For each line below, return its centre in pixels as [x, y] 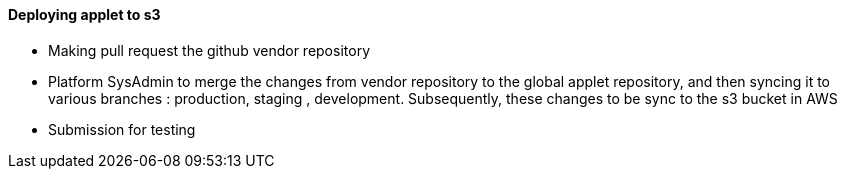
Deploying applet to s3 [84, 14]
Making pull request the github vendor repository [209, 50]
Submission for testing [122, 129]
